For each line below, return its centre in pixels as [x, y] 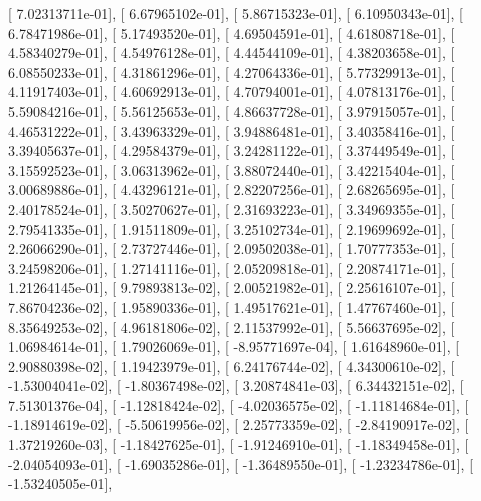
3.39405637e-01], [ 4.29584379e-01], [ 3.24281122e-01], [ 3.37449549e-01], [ [231, 150]
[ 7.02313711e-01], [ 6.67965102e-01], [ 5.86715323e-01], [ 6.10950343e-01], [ [235, 13]
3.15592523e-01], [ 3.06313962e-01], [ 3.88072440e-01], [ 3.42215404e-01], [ [231, 169]
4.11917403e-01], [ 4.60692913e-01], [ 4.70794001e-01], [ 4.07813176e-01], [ [231, 91]
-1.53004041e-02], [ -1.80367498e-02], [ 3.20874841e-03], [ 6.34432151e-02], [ [236, 385]
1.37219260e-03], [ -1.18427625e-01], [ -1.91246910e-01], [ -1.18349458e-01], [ [238, 444]
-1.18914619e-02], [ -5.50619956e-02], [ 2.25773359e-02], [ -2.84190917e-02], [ [238, 424]
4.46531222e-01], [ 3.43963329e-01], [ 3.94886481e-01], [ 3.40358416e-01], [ [231, 130]
